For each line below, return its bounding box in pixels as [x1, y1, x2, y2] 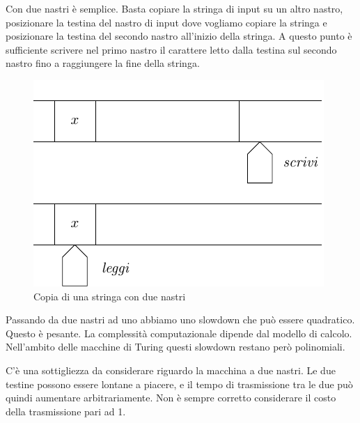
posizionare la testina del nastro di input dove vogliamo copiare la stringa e [6, 15, 327, 29]
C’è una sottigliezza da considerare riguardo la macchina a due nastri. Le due [6, 362, 336, 377]
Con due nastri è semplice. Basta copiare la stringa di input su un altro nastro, [6, 1, 343, 15]
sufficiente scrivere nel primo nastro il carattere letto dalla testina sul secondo [6, 42, 337, 56]
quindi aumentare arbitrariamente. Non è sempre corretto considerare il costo [6, 390, 336, 405]
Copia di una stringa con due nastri [33, 289, 186, 303]
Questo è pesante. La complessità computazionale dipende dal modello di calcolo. [6, 325, 352, 340]
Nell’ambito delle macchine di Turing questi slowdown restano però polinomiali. [6, 339, 345, 354]
